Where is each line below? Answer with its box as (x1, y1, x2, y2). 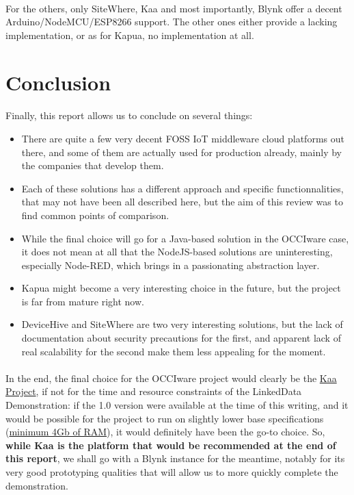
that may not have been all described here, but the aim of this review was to (21, 194, 343, 209)
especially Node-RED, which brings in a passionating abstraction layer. (21, 257, 320, 272)
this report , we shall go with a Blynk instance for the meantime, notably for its (5, 451, 345, 466)
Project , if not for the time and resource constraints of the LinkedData (5, 384, 302, 398)
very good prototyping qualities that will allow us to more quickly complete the (5, 465, 338, 479)
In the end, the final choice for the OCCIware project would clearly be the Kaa (5, 370, 337, 385)
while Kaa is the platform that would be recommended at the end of (5, 437, 336, 452)
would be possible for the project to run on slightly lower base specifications (5, 411, 324, 425)
